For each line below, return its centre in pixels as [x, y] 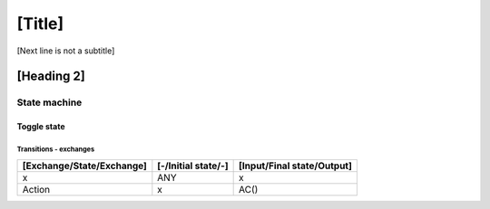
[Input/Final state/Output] [296, 166]
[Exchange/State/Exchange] [84, 166]
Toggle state [41, 127]
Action [36, 189]
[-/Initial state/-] [193, 166]
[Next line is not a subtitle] [66, 51]
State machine [49, 102]
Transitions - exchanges [56, 149]
